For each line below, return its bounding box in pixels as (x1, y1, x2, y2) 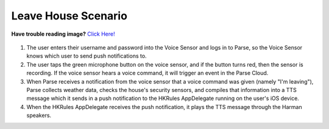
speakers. (26, 112, 52, 119)
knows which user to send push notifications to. (26, 52, 147, 60)
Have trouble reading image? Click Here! (11, 30, 115, 38)
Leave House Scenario (11, 9, 128, 22)
